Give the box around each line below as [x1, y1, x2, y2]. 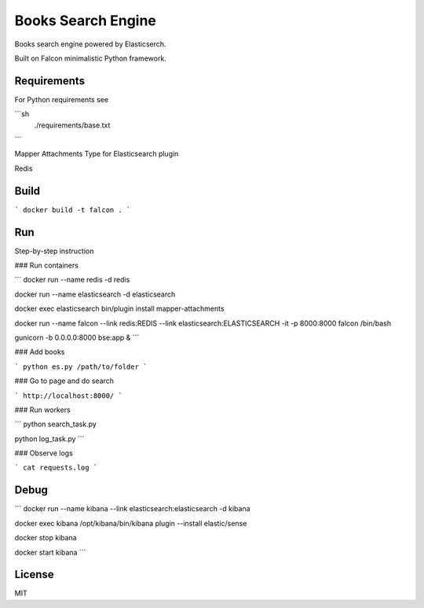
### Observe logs [14, 448, 74, 458]
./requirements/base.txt [34, 120, 111, 130]
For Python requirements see [14, 94, 109, 104]
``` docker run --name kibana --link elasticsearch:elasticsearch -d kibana [14, 504, 250, 514]
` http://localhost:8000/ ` [14, 391, 123, 400]
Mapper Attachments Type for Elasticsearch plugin [14, 149, 179, 159]
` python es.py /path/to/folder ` [14, 362, 148, 371]
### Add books [14, 347, 65, 357]
